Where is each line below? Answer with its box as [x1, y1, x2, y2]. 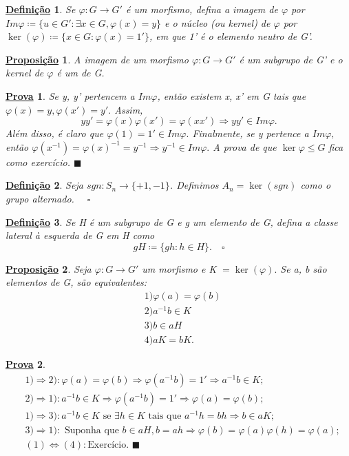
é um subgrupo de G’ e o [239, 52, 343, 66]
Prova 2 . [6, 357, 45, 371]
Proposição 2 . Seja [6, 261, 92, 276]
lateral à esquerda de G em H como [6, 228, 155, 242]
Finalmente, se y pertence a [192, 126, 309, 141]
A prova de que [213, 139, 277, 154]
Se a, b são [280, 261, 327, 276]
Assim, [114, 102, 143, 116]
